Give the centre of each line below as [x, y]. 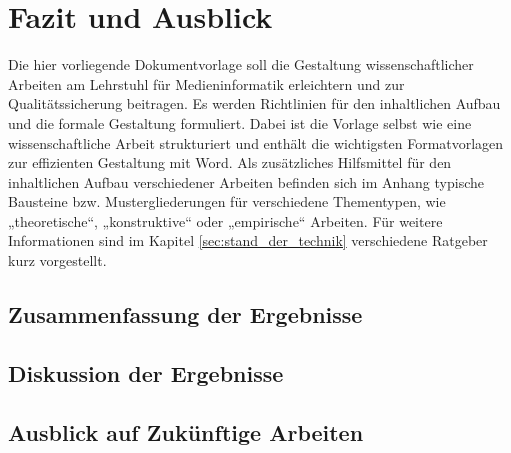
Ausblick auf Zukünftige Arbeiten [186, 431]
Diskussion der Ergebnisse [146, 372]
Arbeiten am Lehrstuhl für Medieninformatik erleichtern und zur [206, 83]
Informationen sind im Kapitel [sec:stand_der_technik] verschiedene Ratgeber [248, 240]
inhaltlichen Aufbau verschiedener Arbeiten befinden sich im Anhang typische [246, 181]
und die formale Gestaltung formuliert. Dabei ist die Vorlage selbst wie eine [240, 122]
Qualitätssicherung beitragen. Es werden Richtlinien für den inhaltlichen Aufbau [254, 103]
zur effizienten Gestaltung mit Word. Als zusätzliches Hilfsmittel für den [230, 162]
